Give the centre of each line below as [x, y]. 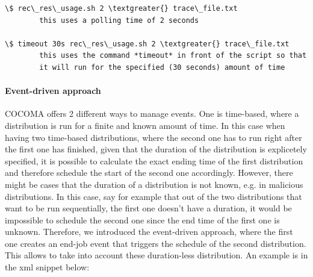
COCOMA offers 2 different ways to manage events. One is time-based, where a [152, 114]
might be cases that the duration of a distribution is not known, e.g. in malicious [154, 184]
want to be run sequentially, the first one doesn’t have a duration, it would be [148, 208]
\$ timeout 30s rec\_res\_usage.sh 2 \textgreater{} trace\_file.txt [147, 44]
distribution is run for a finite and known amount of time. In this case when [145, 125]
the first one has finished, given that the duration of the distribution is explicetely [156, 149]
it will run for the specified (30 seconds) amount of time [162, 67]
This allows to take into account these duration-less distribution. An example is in [156, 255]
